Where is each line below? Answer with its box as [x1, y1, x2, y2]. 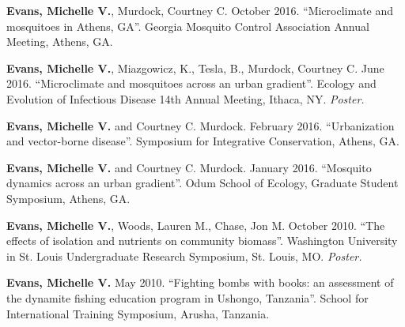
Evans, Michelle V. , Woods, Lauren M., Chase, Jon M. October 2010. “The [6, 216, 385, 233]
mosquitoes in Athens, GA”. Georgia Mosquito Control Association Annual [6, 17, 369, 34]
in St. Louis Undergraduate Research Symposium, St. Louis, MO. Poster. [6, 247, 362, 264]
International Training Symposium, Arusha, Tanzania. [6, 305, 270, 321]
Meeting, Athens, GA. [6, 33, 113, 50]
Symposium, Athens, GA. [6, 190, 131, 206]
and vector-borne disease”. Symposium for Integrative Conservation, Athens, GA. [6, 133, 399, 149]
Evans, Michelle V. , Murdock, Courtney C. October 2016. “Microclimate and [6, 2, 394, 18]
